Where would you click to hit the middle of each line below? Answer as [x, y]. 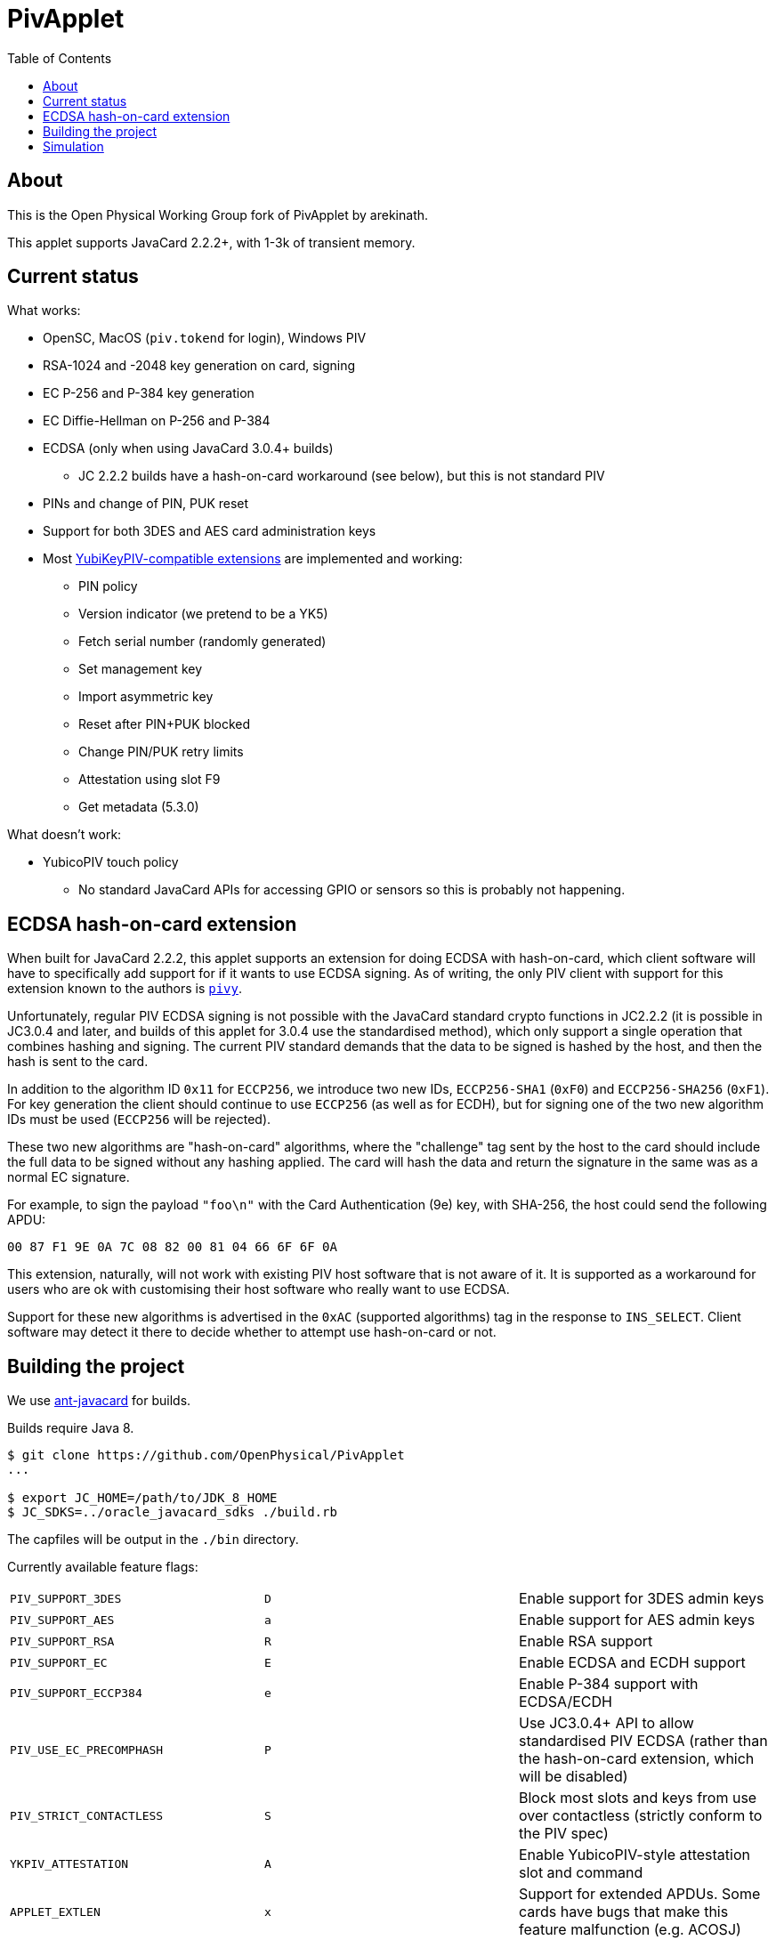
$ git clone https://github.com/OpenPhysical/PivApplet [206, 1455]
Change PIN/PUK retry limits [161, 752]
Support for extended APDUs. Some [639, 1894]
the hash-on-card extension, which [636, 1759]
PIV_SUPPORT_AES [62, 1620]
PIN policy [108, 586]
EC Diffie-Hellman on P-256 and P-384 [157, 421]
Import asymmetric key [146, 697]
